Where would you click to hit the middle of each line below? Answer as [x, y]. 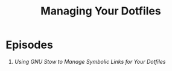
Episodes [30, 45]
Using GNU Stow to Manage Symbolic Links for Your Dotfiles [90, 61]
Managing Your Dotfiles [101, 11]
